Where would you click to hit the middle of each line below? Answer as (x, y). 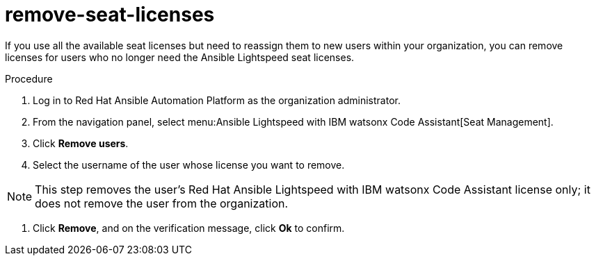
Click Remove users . (81, 143)
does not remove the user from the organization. (162, 203)
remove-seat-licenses (110, 15)
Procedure (29, 78)
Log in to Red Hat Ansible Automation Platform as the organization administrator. (217, 100)
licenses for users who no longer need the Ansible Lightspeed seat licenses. (180, 57)
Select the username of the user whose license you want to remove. (189, 165)
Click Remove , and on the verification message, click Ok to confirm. (189, 228)
